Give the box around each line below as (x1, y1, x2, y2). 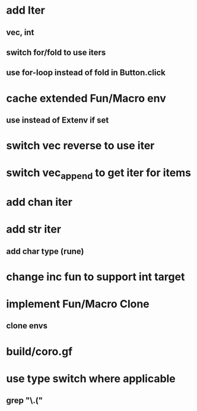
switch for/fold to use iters (6, 47, 106, 57)
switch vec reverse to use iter (6, 139, 155, 152)
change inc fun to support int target (6, 270, 185, 283)
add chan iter (6, 196, 73, 209)
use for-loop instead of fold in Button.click (6, 68, 166, 78)
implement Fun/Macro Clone (6, 297, 150, 311)
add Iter (6, 4, 46, 17)
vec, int (6, 27, 34, 37)
